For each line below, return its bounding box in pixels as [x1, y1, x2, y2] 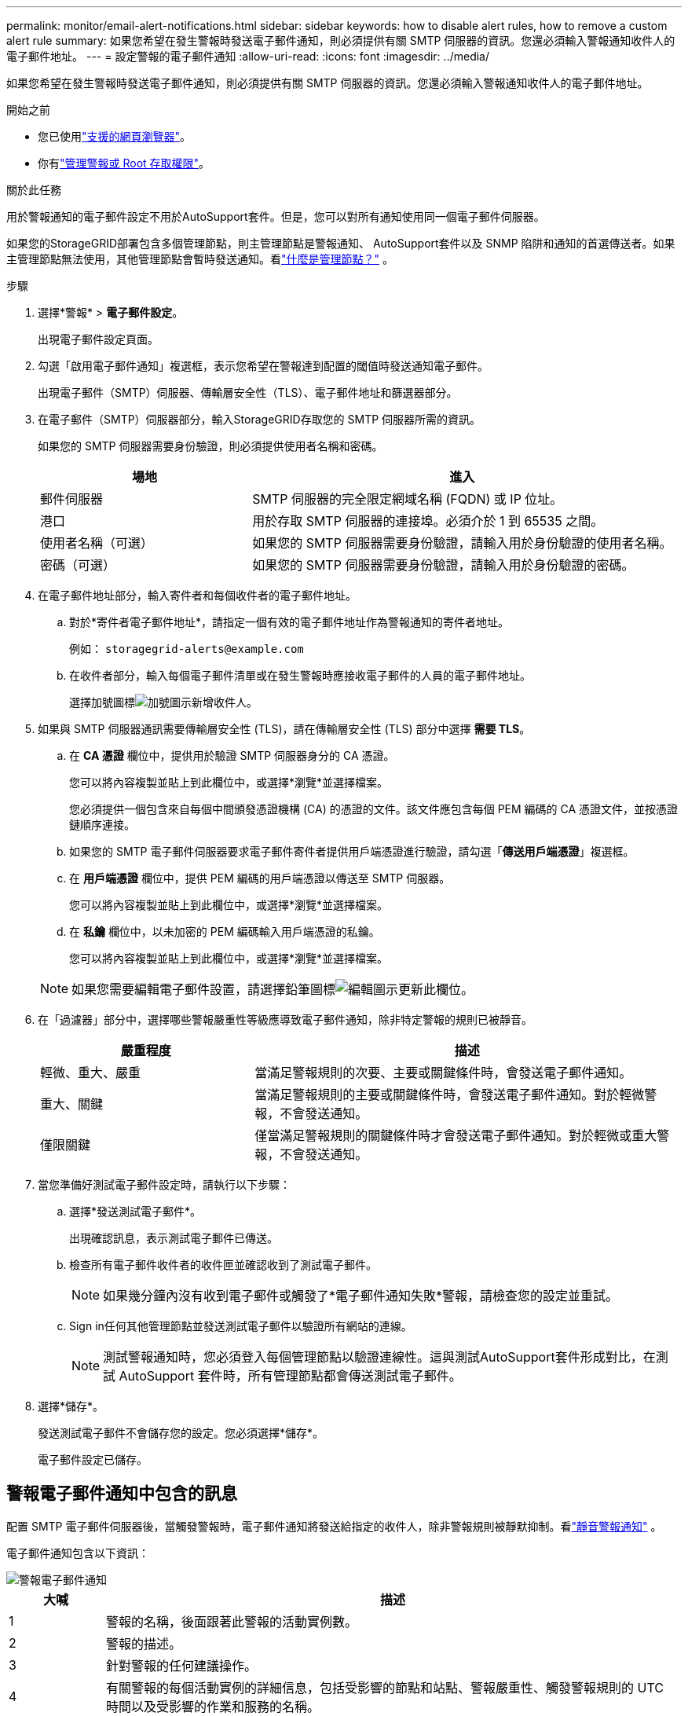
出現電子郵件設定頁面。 [38, 332, 159, 346]
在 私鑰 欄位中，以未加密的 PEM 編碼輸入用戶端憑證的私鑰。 [69, 925, 380, 938]
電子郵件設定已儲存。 [38, 1453, 148, 1466]
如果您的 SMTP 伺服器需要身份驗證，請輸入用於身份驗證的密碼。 [252, 557, 635, 573]
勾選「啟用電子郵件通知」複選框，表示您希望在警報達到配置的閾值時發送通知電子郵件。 [38, 359, 489, 372]
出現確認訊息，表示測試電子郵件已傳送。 [69, 1231, 278, 1245]
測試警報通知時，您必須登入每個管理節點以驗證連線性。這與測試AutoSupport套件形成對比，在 [103, 1349, 656, 1365]
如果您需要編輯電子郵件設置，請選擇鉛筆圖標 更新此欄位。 [71, 981, 474, 997]
